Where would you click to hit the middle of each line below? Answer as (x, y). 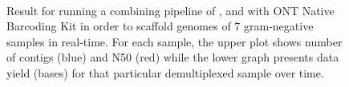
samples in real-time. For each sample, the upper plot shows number (174, 41)
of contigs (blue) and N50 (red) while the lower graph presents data (173, 57)
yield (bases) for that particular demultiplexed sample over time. (165, 72)
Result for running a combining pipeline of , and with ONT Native (170, 10)
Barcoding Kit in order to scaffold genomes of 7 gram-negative (160, 26)
